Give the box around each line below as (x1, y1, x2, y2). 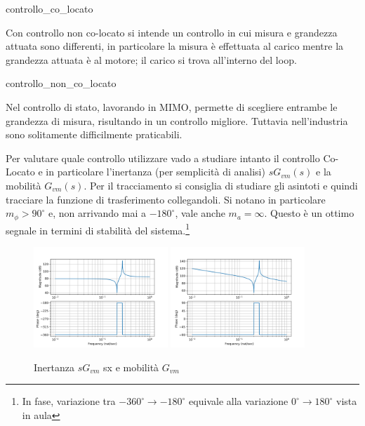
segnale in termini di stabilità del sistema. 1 (6, 220, 190, 237)
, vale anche (175, 206, 225, 220)
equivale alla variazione (189, 394, 288, 408)
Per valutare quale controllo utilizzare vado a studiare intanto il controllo (6, 150, 320, 165)
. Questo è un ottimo (264, 206, 354, 220)
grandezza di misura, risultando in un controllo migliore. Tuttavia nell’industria (6, 113, 348, 128)
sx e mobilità (103, 359, 159, 374)
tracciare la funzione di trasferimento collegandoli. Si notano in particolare (6, 192, 326, 206)
